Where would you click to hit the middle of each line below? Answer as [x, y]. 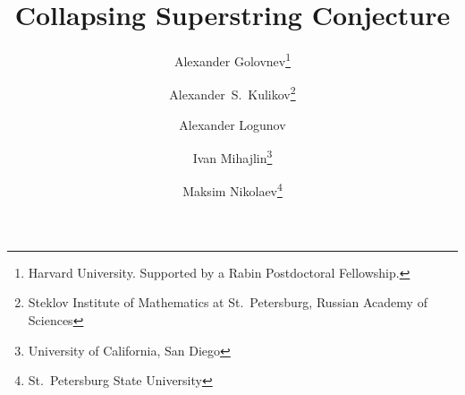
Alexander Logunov [232, 124]
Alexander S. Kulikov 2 [232, 93]
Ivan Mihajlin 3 [232, 156]
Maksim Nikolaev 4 [232, 190]
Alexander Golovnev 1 [232, 60]
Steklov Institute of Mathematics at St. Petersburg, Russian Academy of [228, 302]
